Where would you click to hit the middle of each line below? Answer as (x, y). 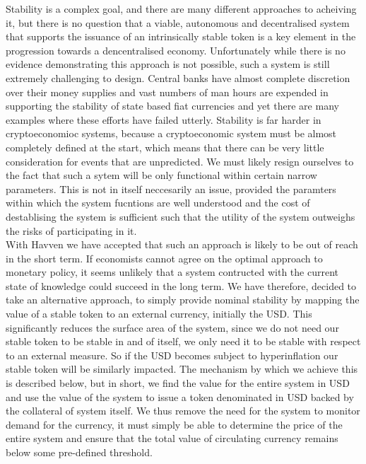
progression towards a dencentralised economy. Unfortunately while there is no (176, 50)
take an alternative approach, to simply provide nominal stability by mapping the (183, 300)
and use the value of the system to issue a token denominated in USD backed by (180, 396)
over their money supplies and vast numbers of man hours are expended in (167, 92)
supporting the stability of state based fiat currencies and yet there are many (172, 106)
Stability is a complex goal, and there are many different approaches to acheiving (181, 8)
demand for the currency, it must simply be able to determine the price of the (174, 424)
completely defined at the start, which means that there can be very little (165, 147)
